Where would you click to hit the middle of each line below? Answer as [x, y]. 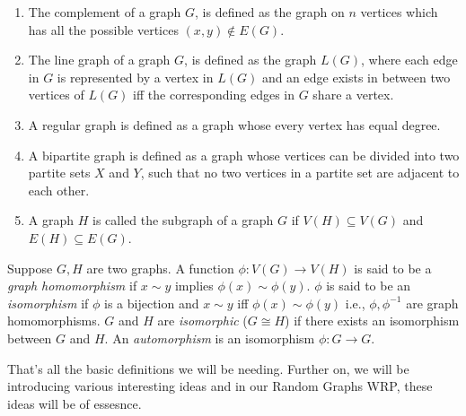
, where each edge [409, 60]
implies [194, 286]
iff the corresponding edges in [214, 95]
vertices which [399, 12]
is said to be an [369, 286]
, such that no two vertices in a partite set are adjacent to [300, 173]
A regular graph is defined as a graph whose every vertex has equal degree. [234, 124]
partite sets [59, 173]
